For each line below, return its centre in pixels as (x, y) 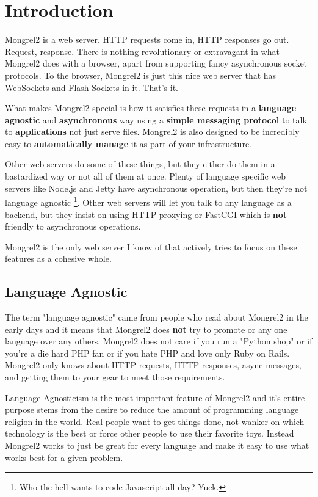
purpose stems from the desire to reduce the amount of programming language (152, 409)
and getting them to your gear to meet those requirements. (115, 377)
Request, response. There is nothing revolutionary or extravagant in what (142, 51)
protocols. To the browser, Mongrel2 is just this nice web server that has (141, 75)
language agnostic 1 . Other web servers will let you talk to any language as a (148, 201)
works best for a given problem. (64, 457)
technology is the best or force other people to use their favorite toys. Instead (150, 433)
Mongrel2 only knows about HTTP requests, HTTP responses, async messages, (153, 365)
